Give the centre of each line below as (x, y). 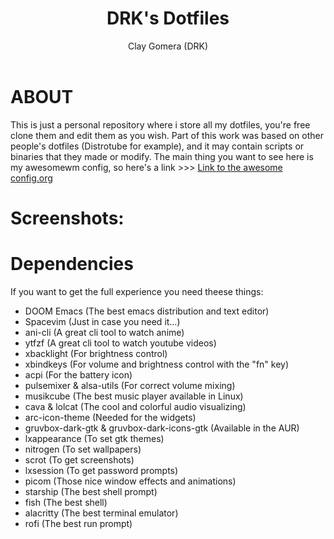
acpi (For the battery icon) (78, 374)
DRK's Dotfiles (168, 18)
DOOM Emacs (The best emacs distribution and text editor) (147, 311)
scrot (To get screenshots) (79, 459)
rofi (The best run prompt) (78, 523)
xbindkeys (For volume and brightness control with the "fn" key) (157, 364)
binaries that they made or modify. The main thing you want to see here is (162, 156)
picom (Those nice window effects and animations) (130, 481)
